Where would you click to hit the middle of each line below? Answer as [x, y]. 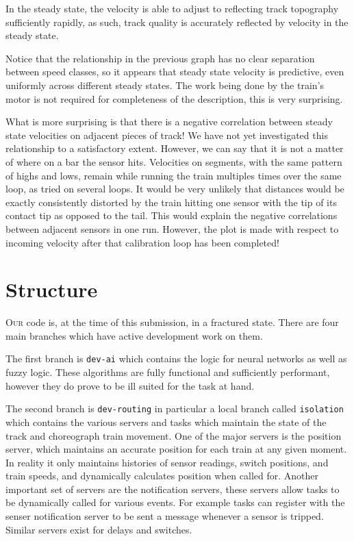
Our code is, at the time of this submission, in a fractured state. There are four [172, 322]
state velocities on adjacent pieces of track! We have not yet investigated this [167, 135]
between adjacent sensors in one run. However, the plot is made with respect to [172, 228]
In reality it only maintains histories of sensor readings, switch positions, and [167, 462]
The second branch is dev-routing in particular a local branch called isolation [175, 408]
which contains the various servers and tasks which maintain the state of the [166, 422]
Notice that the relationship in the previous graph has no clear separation [160, 58]
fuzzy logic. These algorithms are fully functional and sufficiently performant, [168, 372]
